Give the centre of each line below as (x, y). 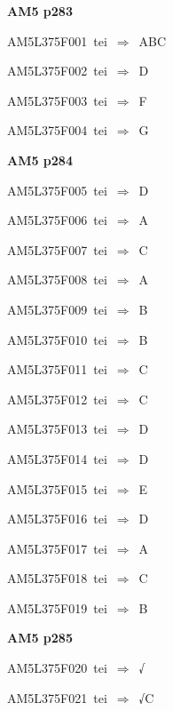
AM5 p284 (40, 160)
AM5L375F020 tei (57, 668)
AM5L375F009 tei (57, 309)
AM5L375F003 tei (57, 100)
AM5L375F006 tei (57, 220)
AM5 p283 (40, 11)
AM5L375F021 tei (57, 697)
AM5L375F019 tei (57, 607)
